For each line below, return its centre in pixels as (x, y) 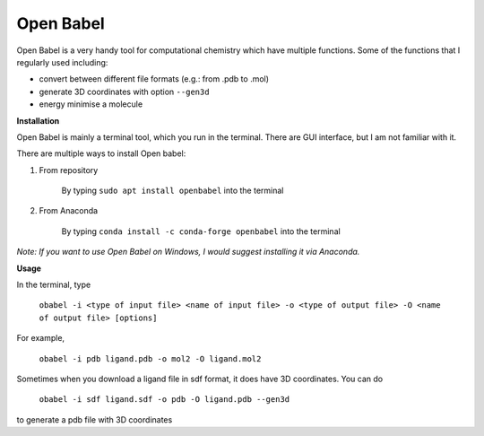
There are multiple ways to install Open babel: (101, 153)
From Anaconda (69, 211)
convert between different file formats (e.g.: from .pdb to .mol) (154, 79)
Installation (38, 120)
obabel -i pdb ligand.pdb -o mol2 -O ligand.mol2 (150, 358)
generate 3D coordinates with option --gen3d (124, 92)
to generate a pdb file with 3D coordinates (95, 419)
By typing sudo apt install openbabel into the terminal (173, 191)
